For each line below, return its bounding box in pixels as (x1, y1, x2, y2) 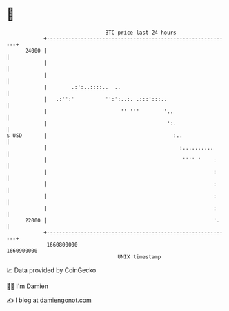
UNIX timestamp (117, 253, 161, 260)
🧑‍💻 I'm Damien (6, 282, 49, 290)
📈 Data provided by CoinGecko (6, 266, 97, 274)
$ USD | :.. (6, 132, 183, 139)
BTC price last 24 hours (105, 29, 177, 36)
